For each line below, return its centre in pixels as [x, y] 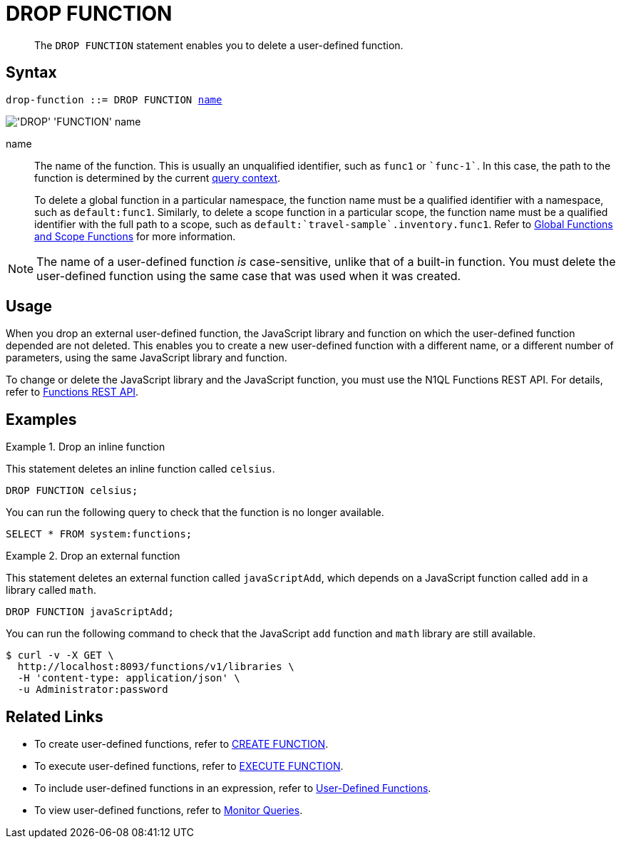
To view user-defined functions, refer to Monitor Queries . [169, 810]
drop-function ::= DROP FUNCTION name [114, 99]
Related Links [55, 716]
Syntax [31, 73]
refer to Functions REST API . [72, 392]
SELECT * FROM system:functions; [99, 534]
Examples [41, 419]
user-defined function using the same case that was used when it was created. [249, 276]
